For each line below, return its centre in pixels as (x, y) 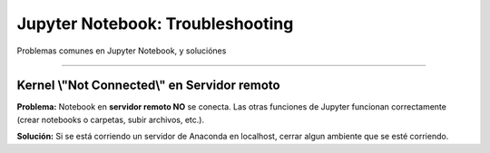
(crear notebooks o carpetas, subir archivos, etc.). (110, 120)
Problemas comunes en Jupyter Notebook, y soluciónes (122, 51)
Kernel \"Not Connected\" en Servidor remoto (148, 86)
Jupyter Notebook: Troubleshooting (155, 24)
